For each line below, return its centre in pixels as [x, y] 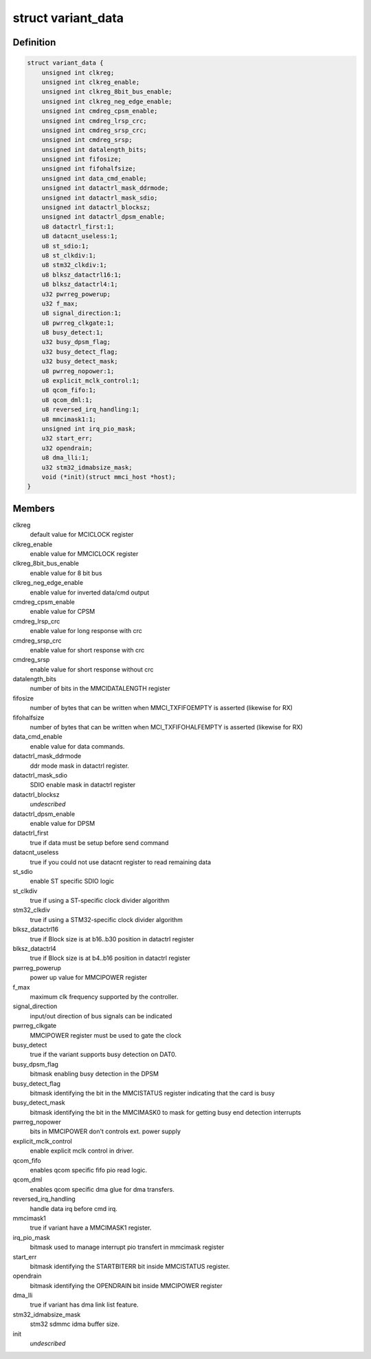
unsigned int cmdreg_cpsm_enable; [100, 111]
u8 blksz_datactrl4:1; [80, 285]
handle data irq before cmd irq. [74, 1208]
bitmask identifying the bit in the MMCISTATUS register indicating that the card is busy [152, 1093]
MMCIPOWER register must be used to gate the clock [106, 1035]
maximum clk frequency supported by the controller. [104, 996]
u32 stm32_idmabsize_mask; [87, 467]
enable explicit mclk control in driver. [82, 1151]
